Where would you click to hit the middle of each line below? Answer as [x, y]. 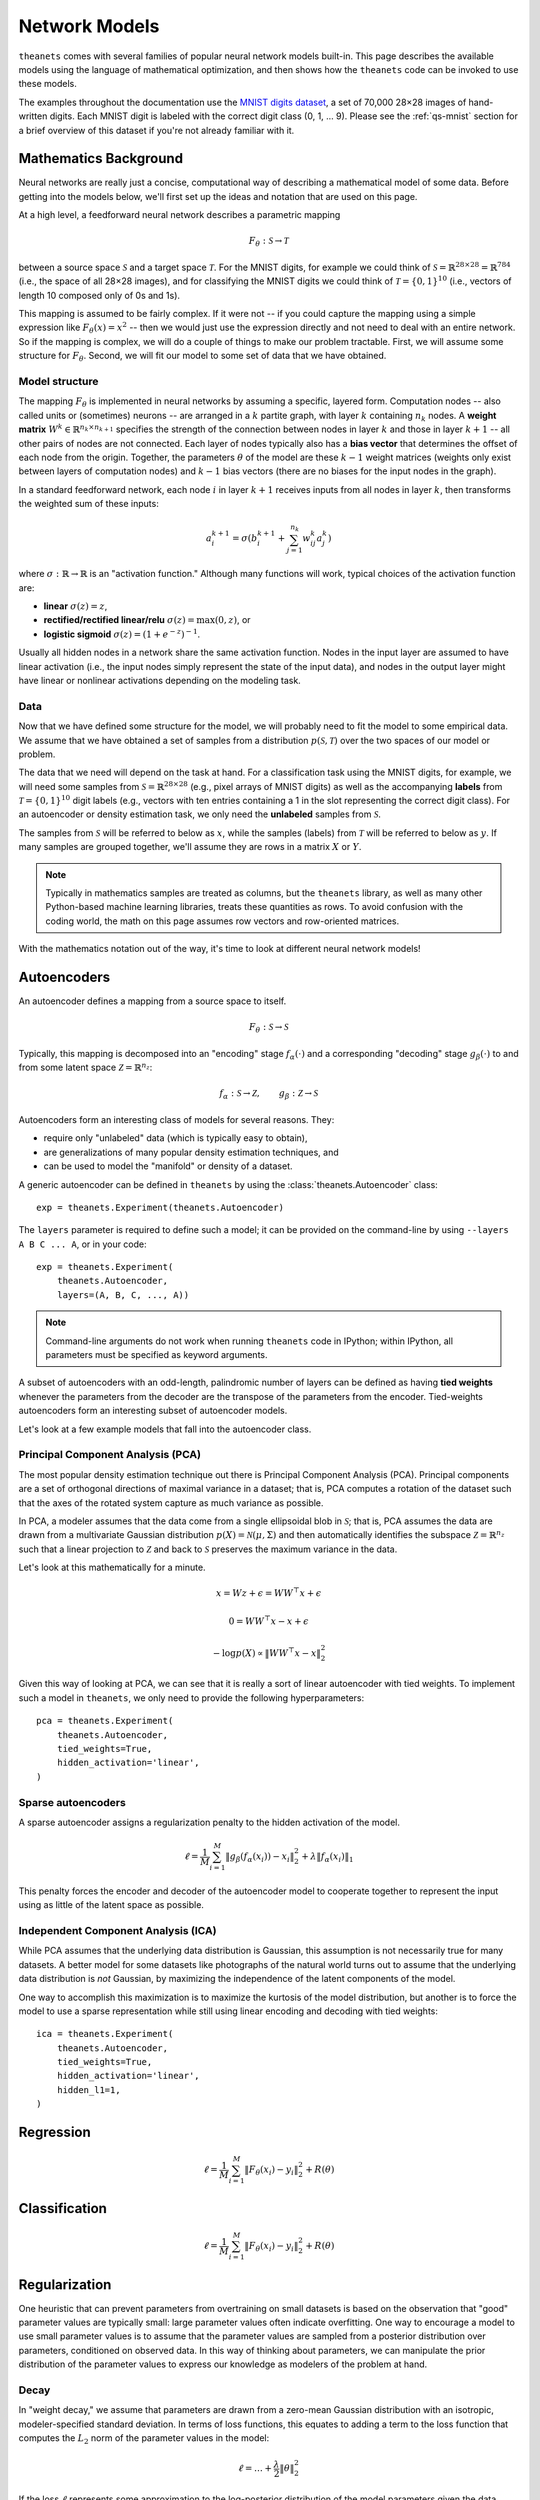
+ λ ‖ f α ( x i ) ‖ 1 [327, 1857]
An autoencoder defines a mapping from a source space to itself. [152, 1001]
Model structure [58, 382]
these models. [47, 84]
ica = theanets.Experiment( [105, 2034]
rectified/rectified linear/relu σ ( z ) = [119, 620]
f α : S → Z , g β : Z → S [269, 1095]
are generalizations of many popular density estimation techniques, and [191, 1152]
